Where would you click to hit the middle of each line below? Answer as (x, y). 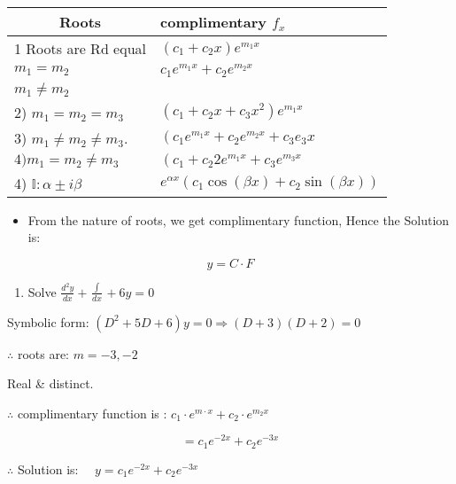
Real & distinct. (50, 383)
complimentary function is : (92, 413)
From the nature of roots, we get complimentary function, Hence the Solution (239, 219)
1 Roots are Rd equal (81, 48)
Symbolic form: (48, 321)
